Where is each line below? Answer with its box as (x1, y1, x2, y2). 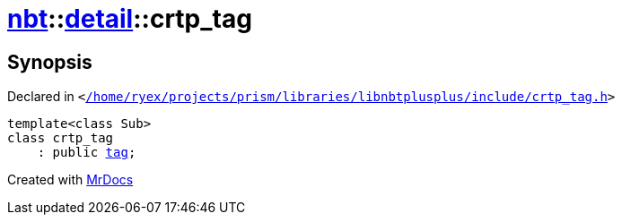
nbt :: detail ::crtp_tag (7, 4, 252, 34)
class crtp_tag (7, 131, 114, 146)
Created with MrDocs (7, 172, 134, 188)
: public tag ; (37, 145, 136, 160)
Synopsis (7, 50, 92, 73)
